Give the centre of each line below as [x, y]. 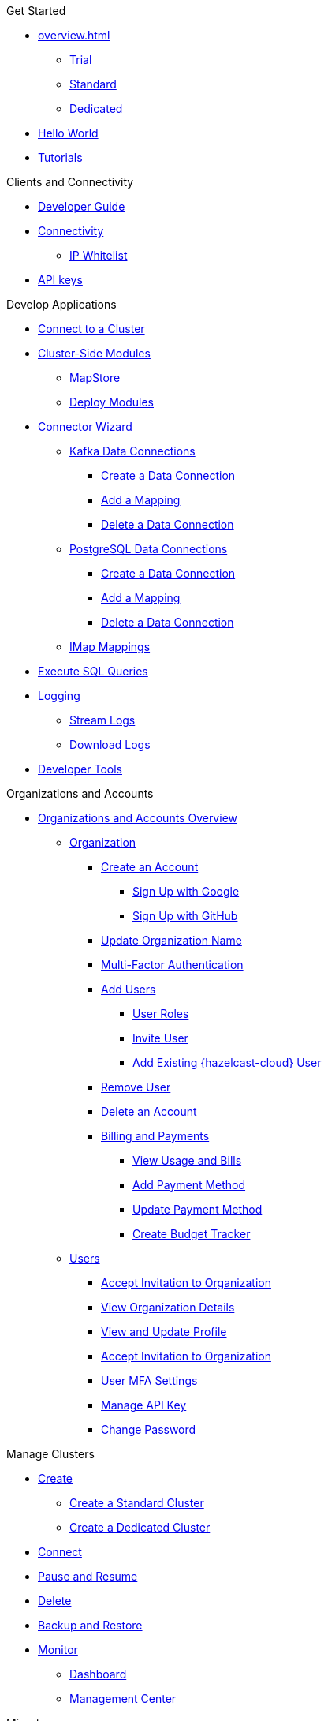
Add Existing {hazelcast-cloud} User [227, 1063]
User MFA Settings [149, 1381]
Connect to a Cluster [91, 329]
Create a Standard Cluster [137, 1503]
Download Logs [110, 745]
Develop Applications [61, 304]
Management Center [123, 1699]
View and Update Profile [164, 1332]
